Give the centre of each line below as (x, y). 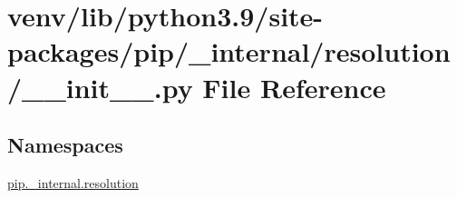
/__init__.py (100, 87)
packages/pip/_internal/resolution (229, 51)
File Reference (294, 87)
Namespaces (65, 145)
